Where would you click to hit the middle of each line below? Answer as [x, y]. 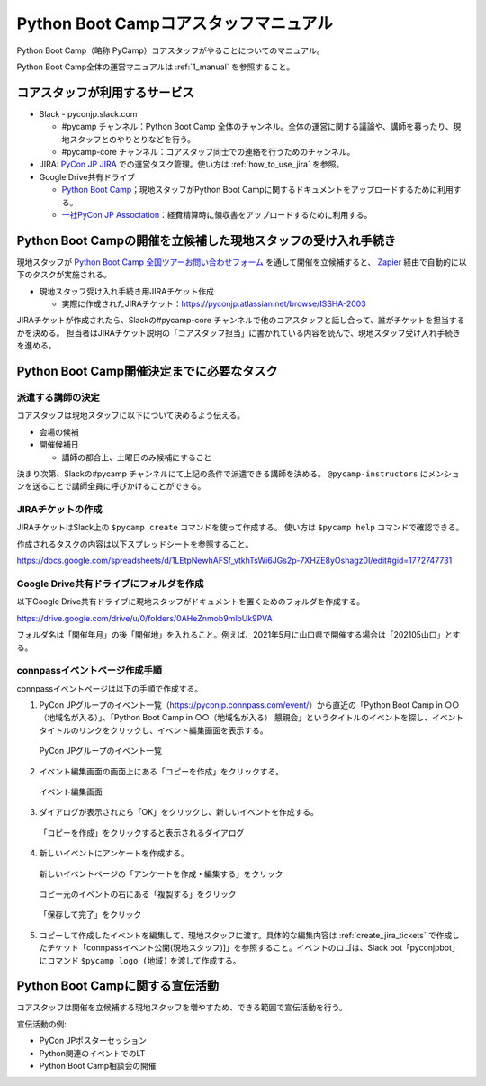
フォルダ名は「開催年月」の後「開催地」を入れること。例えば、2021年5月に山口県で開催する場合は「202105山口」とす [238, 635]
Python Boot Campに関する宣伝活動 [118, 986]
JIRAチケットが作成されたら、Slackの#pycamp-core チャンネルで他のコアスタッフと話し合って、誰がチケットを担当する [241, 321]
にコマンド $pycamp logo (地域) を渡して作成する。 [140, 960]
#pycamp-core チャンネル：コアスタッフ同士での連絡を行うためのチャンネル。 [208, 152]
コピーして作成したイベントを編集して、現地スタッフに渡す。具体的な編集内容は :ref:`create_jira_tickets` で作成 [246, 935]
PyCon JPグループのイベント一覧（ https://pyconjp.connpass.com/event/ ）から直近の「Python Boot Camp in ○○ [249, 705]
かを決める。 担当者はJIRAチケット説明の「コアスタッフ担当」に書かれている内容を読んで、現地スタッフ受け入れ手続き [238, 332]
